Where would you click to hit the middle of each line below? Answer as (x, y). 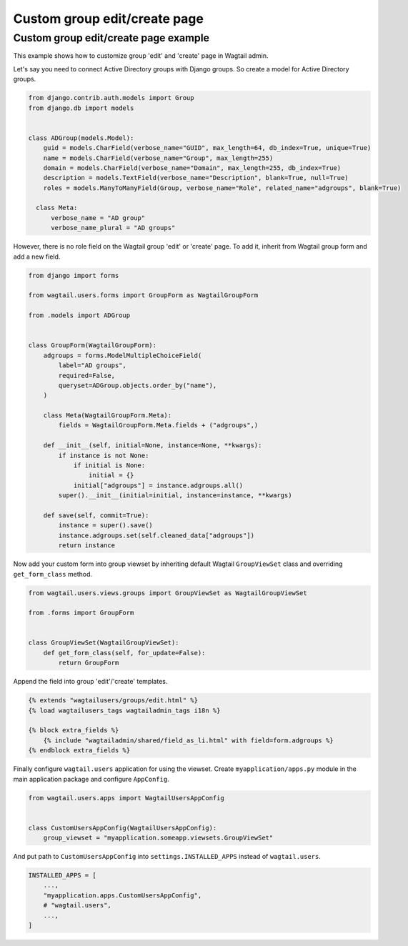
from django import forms (74, 275)
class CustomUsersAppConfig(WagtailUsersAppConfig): (123, 828)
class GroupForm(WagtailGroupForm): (93, 345)
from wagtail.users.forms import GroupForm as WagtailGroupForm (143, 295)
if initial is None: (109, 465)
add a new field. (37, 257)
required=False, (87, 375)
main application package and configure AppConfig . (91, 779)
